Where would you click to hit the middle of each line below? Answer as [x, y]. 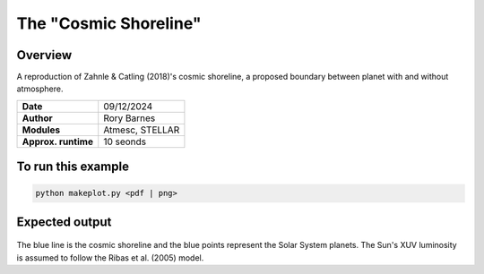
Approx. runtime [58, 141]
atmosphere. [40, 89]
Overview [44, 55]
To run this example [73, 167]
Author [37, 118]
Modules [41, 130]
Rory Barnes [130, 118]
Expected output [64, 222]
